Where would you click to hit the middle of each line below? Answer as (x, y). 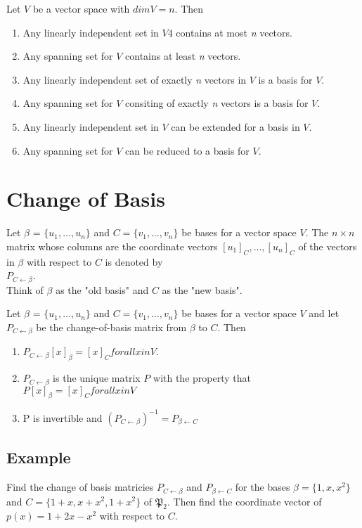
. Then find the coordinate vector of (245, 501)
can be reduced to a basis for (187, 150)
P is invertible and (63, 417)
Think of (25, 289)
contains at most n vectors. (234, 32)
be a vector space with (81, 8)
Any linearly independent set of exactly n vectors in (135, 79)
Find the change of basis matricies (80, 487)
